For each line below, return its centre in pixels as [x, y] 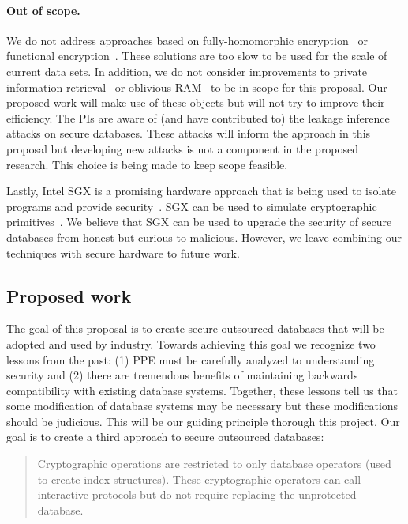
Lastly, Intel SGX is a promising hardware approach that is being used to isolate [202, 191]
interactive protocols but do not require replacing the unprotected [197, 494]
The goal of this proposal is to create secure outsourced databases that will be [195, 328]
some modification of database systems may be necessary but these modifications [202, 406]
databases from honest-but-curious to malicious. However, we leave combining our [204, 237]
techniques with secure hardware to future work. [123, 253]
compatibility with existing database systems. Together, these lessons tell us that [202, 390]
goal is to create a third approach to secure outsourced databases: [165, 437]
